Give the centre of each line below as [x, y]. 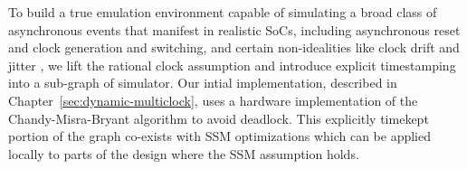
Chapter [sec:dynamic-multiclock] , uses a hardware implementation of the [213, 100]
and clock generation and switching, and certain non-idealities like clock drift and [234, 47]
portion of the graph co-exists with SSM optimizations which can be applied [220, 136]
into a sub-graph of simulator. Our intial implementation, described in [203, 83]
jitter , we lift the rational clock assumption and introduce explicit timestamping [232, 65]
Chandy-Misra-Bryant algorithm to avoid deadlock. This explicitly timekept [219, 118]
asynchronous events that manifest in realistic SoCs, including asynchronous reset [234, 29]
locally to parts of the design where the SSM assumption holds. [184, 153]
